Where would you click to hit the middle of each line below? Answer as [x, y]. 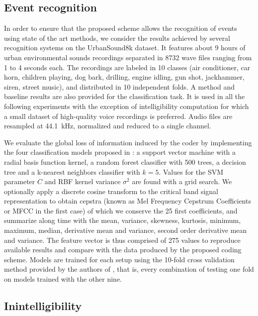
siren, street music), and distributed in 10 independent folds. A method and [120, 86]
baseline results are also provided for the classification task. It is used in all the [125, 96]
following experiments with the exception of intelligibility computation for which [127, 106]
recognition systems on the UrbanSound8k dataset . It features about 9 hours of [125, 48]
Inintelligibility [43, 306]
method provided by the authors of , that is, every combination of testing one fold [129, 269]
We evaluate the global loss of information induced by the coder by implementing [128, 142]
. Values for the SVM [191, 171]
